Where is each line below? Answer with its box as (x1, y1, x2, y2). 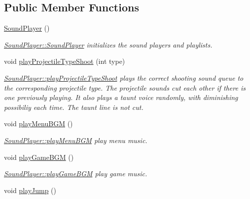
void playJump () (4, 185, 57, 195)
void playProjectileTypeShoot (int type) (4, 56, 125, 66)
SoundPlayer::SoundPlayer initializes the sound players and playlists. (4, 39, 213, 50)
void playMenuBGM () (4, 118, 73, 129)
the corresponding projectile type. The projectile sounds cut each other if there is (4, 82, 246, 93)
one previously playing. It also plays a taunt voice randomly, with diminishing (4, 92, 238, 102)
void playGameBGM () (4, 151, 74, 162)
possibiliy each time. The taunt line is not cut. (4, 101, 143, 112)
